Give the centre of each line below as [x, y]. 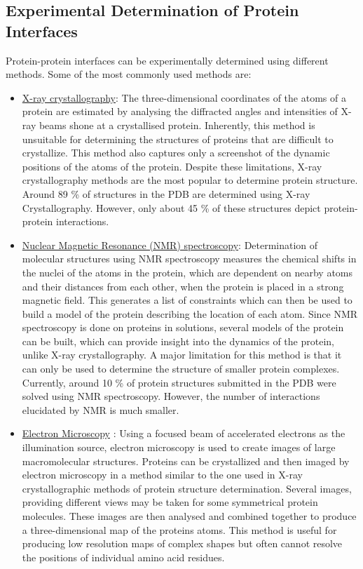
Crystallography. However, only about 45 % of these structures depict [171, 207]
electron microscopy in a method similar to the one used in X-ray [162, 475]
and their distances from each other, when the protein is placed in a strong [183, 286]
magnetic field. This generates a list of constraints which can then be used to [187, 300]
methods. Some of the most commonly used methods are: [129, 74]
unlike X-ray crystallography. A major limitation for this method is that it [182, 355]
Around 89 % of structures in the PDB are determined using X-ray [166, 193]
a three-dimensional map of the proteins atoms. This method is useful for [179, 529]
